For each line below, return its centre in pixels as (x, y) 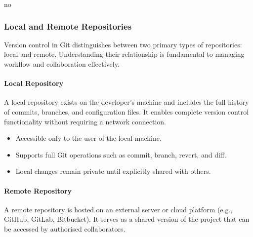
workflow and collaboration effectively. (62, 64)
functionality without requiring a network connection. (85, 121)
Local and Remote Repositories (68, 26)
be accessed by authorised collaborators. (65, 228)
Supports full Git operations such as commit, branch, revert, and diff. (121, 154)
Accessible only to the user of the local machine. (88, 138)
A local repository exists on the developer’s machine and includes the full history (126, 102)
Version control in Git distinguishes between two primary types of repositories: (123, 44)
